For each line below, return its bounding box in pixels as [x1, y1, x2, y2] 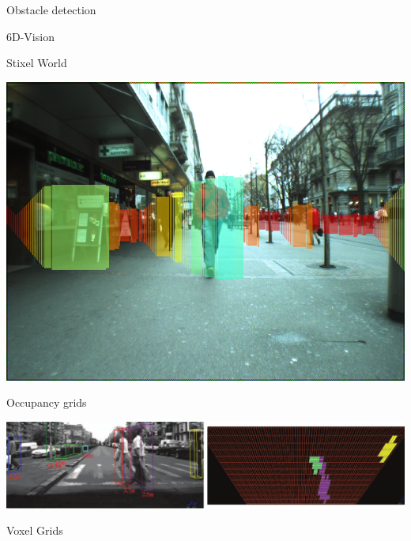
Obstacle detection [6, 2, 96, 17]
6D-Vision [6, 28, 55, 44]
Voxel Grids [6, 522, 63, 539]
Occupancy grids [6, 394, 87, 411]
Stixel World [6, 54, 67, 71]
